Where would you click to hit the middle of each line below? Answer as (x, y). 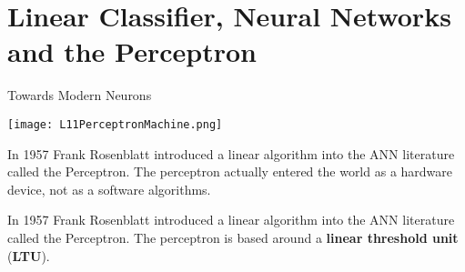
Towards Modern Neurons (80, 95)
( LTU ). (29, 255)
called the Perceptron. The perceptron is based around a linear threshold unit (233, 237)
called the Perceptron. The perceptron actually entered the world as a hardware (230, 171)
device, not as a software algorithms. (109, 189)
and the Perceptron (132, 51)
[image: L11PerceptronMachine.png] (115, 124)
